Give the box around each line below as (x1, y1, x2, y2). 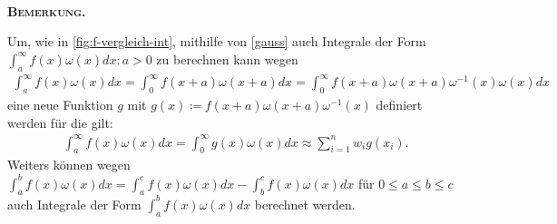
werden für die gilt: (7, 112, 113, 131)
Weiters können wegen (7, 155, 131, 174)
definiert (376, 94, 423, 113)
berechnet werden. (254, 194, 356, 213)
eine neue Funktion (7, 94, 113, 113)
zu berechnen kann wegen (156, 49, 298, 68)
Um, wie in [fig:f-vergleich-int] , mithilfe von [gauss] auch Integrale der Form (7, 32, 426, 51)
